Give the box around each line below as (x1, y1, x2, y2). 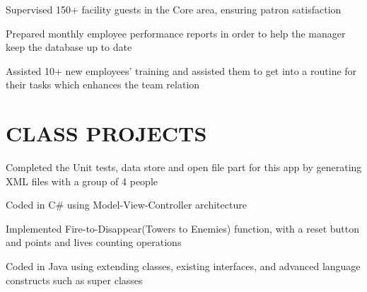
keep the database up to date (6, 40, 132, 54)
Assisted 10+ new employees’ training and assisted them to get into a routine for (6, 63, 357, 78)
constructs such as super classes (6, 272, 143, 287)
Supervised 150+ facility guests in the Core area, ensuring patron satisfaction (6, 2, 342, 16)
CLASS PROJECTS (6, 119, 207, 148)
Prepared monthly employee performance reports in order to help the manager (6, 25, 346, 40)
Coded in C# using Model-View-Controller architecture (6, 197, 247, 212)
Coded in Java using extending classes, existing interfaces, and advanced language (6, 259, 361, 274)
